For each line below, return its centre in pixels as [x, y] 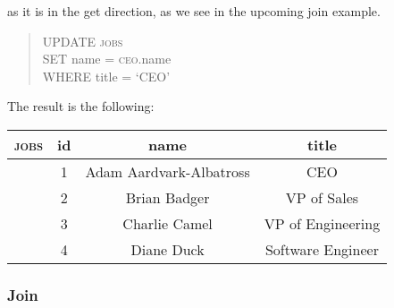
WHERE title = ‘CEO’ [106, 76]
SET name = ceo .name [107, 59]
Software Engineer [322, 249]
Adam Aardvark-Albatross [168, 171]
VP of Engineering [322, 223]
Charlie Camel [168, 223]
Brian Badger [168, 197]
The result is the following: [81, 106]
